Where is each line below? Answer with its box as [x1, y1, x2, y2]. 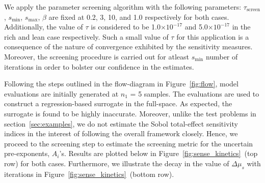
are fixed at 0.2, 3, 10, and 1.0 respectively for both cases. [48, 11, 229, 22]
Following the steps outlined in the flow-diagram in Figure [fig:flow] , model [4, 78, 238, 89]
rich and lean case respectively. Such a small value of [4, 31, 169, 42]
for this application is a [176, 31, 249, 42]
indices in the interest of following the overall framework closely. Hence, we [4, 128, 238, 139]
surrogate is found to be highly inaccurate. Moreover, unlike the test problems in [4, 108, 256, 118]
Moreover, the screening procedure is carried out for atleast [4, 51, 189, 62]
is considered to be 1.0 [91, 21, 161, 32]
